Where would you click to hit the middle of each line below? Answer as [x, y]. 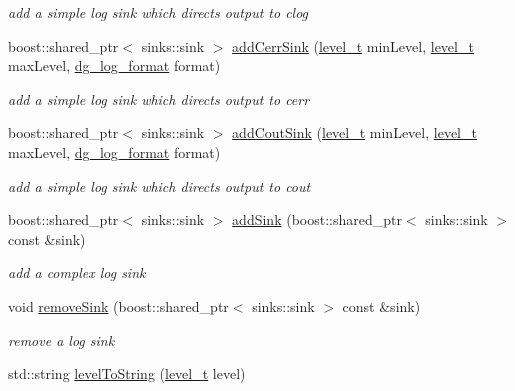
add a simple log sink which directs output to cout [159, 185]
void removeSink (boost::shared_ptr [118, 305]
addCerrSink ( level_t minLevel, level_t [353, 45]
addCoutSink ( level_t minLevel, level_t [354, 132]
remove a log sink [61, 339]
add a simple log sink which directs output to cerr [159, 98]
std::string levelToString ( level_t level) [127, 373]
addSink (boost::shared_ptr [317, 219]
